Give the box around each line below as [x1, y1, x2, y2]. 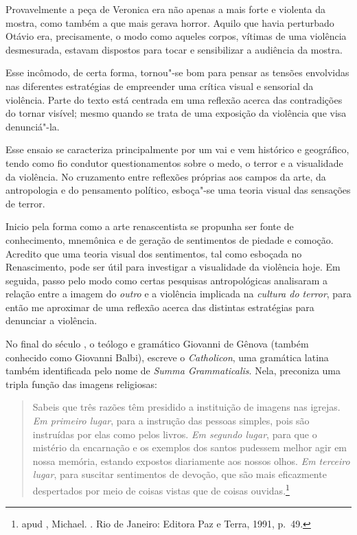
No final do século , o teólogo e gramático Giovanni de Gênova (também [5, 337, 309, 351]
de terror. [5, 196, 45, 210]
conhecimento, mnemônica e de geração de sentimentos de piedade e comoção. [5, 232, 334, 247]
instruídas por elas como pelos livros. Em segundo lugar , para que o [32, 426, 317, 441]
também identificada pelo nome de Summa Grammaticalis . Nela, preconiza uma [5, 363, 341, 378]
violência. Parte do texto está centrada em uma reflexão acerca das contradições [5, 92, 343, 106]
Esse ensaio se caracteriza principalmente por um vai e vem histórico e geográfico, [5, 142, 349, 157]
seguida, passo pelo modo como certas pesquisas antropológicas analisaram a [5, 273, 327, 287]
